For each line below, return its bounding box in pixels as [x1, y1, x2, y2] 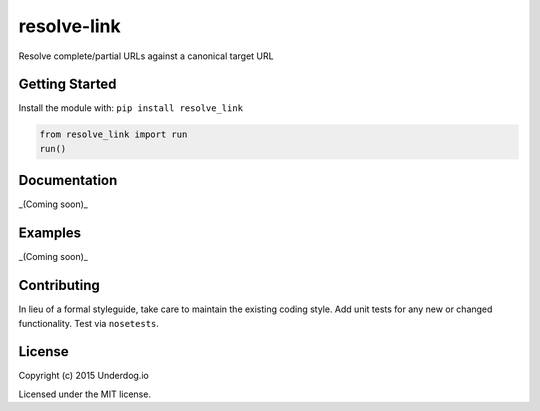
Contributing [18, 277, 100, 294]
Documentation [18, 172, 118, 189]
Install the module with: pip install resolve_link [18, 102, 244, 114]
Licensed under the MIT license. [18, 388, 152, 400]
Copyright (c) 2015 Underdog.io [18, 370, 149, 382]
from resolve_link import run [39, 129, 188, 140]
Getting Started [18, 76, 117, 93]
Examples [18, 225, 82, 242]
